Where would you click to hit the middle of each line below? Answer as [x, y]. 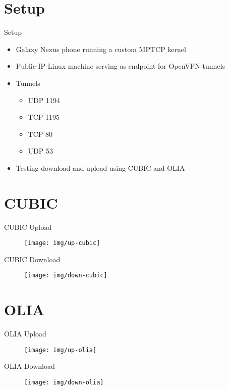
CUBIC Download [32, 259]
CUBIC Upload [28, 227]
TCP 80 [40, 134]
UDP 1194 [44, 100]
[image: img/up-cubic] [62, 243]
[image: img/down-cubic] [66, 276]
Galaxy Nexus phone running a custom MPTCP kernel [101, 49]
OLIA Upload [25, 334]
